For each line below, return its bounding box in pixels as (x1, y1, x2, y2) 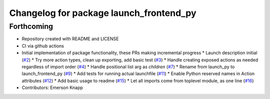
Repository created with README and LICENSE (21, 36, 119, 42)
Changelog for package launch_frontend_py (9, 7, 197, 18)
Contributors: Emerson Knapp (21, 85, 83, 91)
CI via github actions (21, 43, 64, 49)
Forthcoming (9, 22, 53, 31)
